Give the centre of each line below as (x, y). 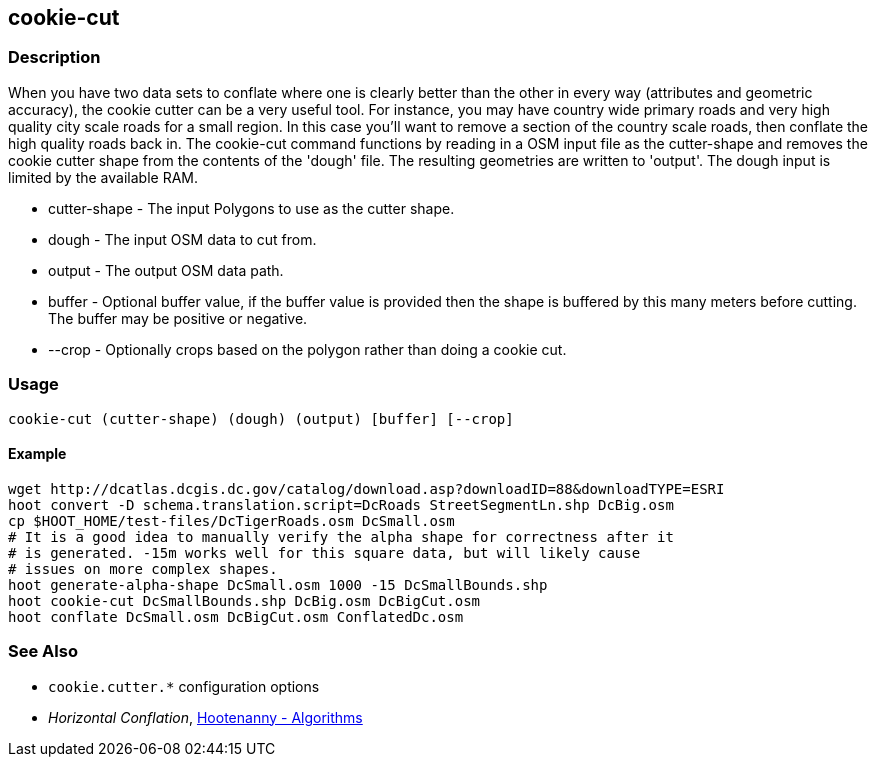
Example (37, 454)
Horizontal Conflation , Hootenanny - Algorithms (205, 717)
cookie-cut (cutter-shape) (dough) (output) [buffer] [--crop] (261, 418)
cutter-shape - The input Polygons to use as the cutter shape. (251, 208)
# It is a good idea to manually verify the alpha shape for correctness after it (341, 536)
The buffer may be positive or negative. (178, 318)
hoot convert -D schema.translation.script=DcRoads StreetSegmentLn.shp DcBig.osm (341, 504)
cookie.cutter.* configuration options (184, 686)
